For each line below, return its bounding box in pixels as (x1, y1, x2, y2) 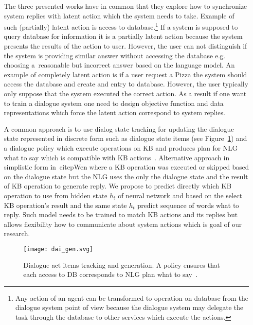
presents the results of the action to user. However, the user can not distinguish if (4, 41, 247, 51)
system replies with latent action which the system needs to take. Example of (4, 10, 235, 20)
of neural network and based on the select (118, 190, 242, 200)
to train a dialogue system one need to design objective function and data (4, 98, 224, 108)
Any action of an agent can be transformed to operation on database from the (15, 292, 249, 303)
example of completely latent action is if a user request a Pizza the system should (4, 69, 247, 79)
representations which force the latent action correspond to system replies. (4, 107, 225, 118)
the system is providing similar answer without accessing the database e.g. (4, 50, 225, 60)
